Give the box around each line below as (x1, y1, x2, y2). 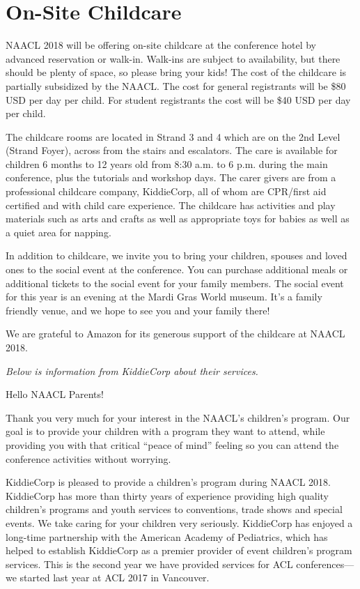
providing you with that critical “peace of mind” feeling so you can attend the (6, 437, 339, 452)
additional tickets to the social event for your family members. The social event (6, 275, 344, 290)
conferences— (296, 556, 354, 571)
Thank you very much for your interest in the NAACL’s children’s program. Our (6, 410, 350, 424)
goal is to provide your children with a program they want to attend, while (6, 424, 325, 438)
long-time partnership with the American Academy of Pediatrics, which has (6, 529, 328, 544)
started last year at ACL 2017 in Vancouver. (19, 570, 210, 585)
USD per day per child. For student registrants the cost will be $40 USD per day (6, 92, 351, 107)
